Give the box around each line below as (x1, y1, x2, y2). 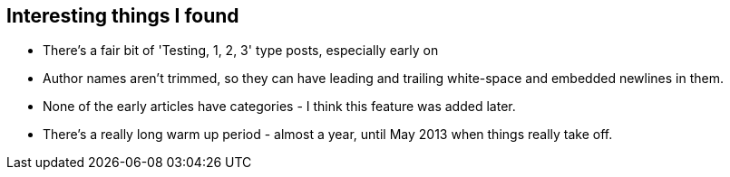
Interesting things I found (6, 5, 239, 27)
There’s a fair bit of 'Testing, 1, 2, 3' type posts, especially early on (43, 42, 439, 59)
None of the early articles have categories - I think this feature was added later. (43, 98, 516, 115)
